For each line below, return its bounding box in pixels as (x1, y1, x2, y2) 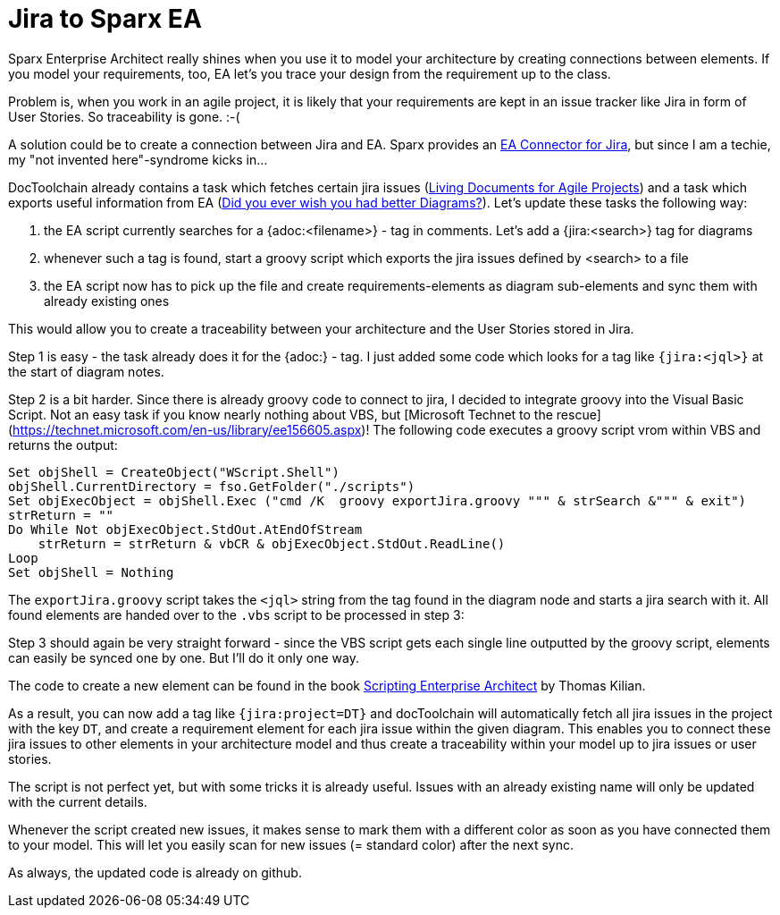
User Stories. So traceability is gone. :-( (8, 108, 240, 124)
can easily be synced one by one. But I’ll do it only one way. (8, 649, 359, 665)
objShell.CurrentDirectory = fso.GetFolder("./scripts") (8, 479, 415, 494)
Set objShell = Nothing (8, 564, 174, 580)
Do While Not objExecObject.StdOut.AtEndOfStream (8, 521, 363, 537)
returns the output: (8, 436, 118, 453)
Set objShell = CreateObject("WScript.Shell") (8, 464, 340, 479)
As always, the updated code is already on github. (8, 864, 302, 880)
